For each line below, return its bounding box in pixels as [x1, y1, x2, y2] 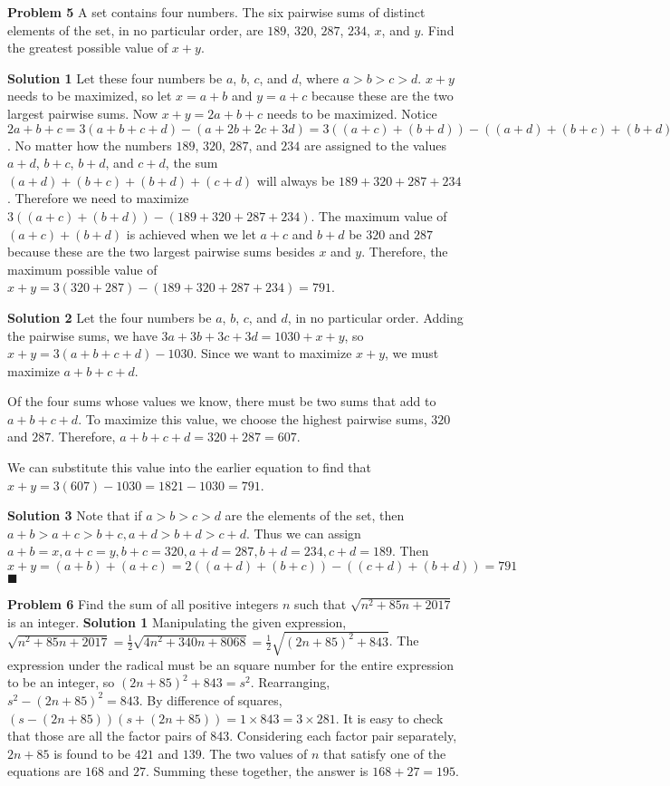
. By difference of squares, [139, 690, 282, 709]
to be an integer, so [7, 673, 115, 692]
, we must [385, 344, 439, 363]
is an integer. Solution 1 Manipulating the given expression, [7, 612, 347, 631]
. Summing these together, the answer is [145, 762, 368, 781]
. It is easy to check [335, 708, 444, 727]
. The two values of [201, 743, 308, 762]
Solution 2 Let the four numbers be [7, 307, 212, 326]
